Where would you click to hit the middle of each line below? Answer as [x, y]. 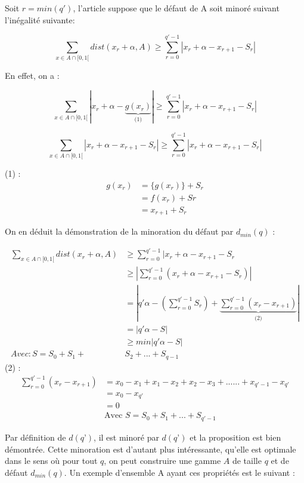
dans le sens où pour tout [51, 461]
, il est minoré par [126, 437]
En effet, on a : [32, 76]
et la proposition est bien [235, 437]
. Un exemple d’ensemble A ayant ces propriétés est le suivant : [179, 472]
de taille [247, 461]
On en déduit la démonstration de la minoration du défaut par [119, 231]
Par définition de [35, 437]
